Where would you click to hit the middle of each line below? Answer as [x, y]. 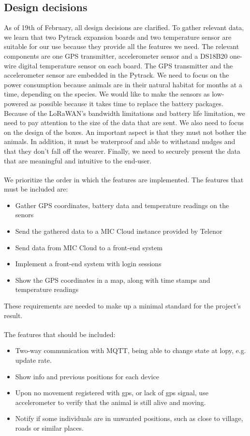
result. [13, 315]
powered [16, 103]
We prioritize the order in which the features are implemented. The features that [124, 179]
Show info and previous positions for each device [87, 376]
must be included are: [36, 189]
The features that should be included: [60, 334]
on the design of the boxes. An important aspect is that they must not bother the [125, 132]
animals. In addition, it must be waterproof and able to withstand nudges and [120, 141]
